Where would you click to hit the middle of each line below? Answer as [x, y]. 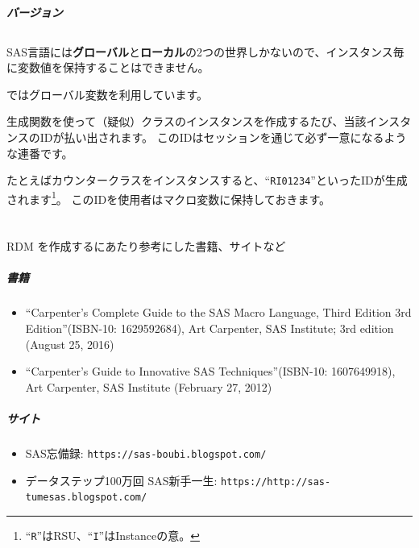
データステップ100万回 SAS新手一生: [121, 480]
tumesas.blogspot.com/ [86, 498]
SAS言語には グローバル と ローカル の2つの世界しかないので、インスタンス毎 [205, 51]
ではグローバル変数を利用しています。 [108, 94]
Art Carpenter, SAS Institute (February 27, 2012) [149, 386]
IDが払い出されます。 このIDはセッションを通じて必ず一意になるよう [223, 137]
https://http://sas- [276, 482]
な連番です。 [40, 153]
